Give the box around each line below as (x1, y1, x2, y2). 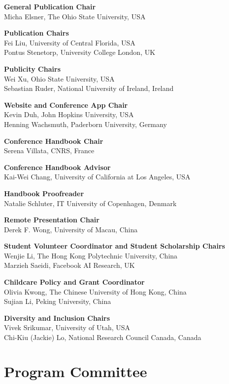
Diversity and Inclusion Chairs (4, 312, 110, 323)
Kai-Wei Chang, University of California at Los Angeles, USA (4, 171, 191, 182)
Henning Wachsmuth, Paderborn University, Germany (4, 119, 167, 129)
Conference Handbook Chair (4, 135, 103, 146)
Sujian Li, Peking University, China (4, 296, 111, 306)
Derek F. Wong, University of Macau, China (4, 224, 138, 234)
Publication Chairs (4, 28, 69, 38)
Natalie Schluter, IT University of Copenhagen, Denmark (4, 198, 177, 208)
